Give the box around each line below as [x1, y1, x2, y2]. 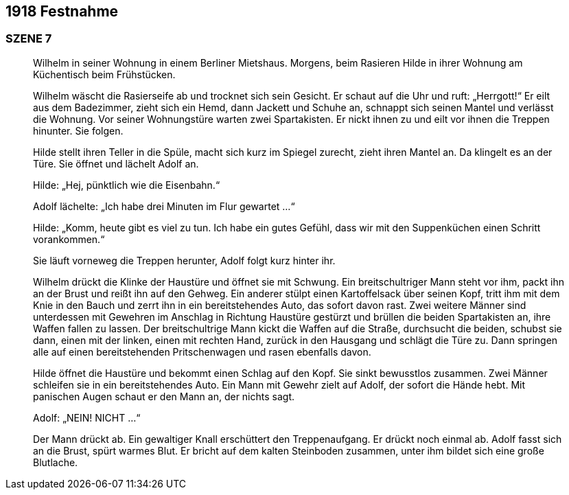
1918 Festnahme [5, 3, 119, 20]
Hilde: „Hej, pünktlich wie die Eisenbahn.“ [33, 179, 220, 191]
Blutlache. [33, 456, 78, 468]
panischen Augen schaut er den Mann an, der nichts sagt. [33, 390, 294, 402]
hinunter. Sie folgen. [33, 124, 124, 137]
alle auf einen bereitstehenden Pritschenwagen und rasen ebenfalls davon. [33, 345, 371, 358]
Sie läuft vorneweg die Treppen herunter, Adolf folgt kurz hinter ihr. [33, 254, 336, 266]
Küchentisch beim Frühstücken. [33, 68, 176, 80]
